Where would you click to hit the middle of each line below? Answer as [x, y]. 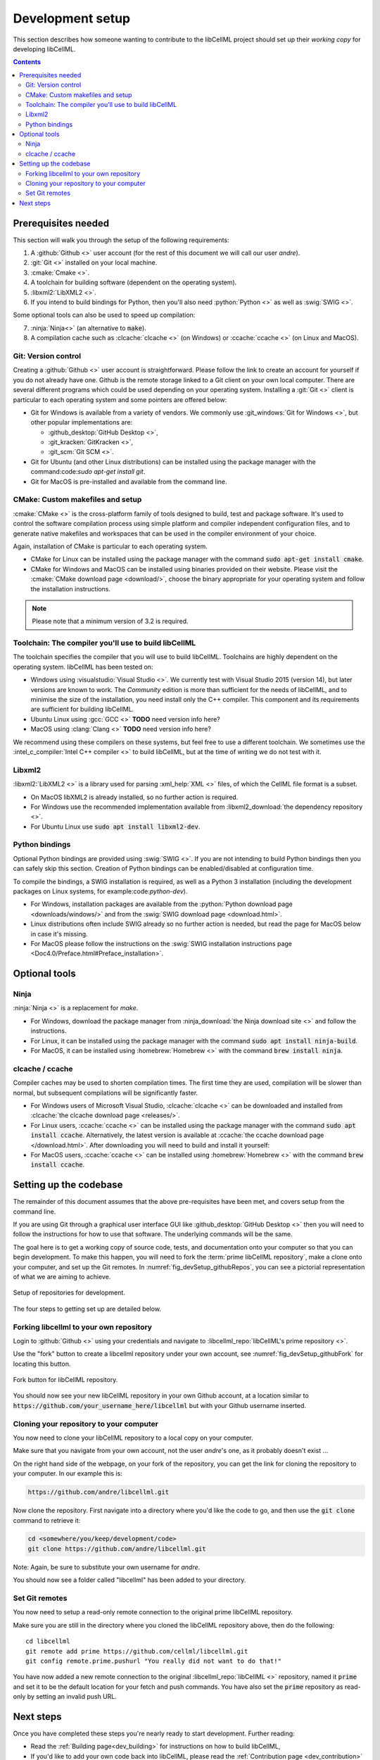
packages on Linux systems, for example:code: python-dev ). [100, 891]
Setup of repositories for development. [69, 1293]
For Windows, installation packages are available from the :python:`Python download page [162, 904]
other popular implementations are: [82, 422]
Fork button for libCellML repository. [65, 1380]
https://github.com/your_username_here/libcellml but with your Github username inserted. [159, 1405]
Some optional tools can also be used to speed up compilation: [104, 315]
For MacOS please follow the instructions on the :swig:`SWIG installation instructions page [161, 943]
